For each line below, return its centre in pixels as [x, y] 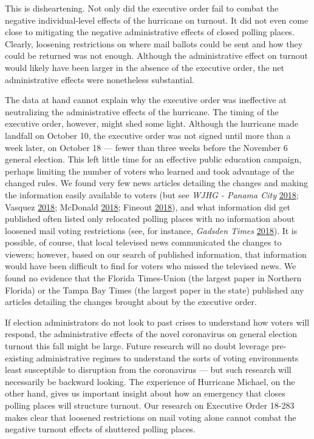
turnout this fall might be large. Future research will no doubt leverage [137, 346]
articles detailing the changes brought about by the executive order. [131, 302]
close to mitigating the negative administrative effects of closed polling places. [150, 32]
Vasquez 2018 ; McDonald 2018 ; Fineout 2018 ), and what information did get [148, 206]
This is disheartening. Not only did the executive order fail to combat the [142, 8]
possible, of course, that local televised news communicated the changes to [143, 242]
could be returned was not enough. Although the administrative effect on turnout [156, 55]
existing [19, 357]
